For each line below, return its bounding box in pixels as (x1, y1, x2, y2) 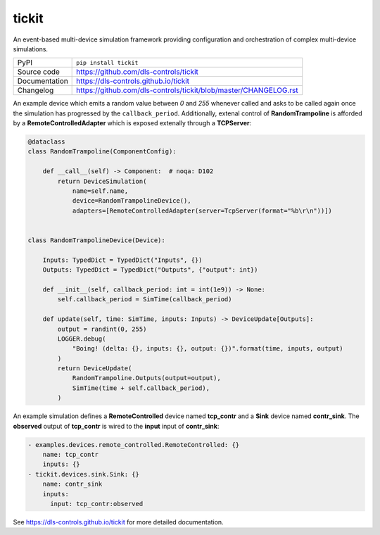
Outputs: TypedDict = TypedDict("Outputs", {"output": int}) (42, 266, 258, 274)
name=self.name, (72, 187, 129, 195)
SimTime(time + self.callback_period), (72, 384, 210, 392)
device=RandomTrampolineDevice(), (72, 197, 191, 205)
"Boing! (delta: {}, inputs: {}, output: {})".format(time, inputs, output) (72, 345, 344, 353)
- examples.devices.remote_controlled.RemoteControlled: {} (27, 441, 240, 448)
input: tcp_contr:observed (50, 500, 144, 508)
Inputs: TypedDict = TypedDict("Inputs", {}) (42, 256, 203, 264)
